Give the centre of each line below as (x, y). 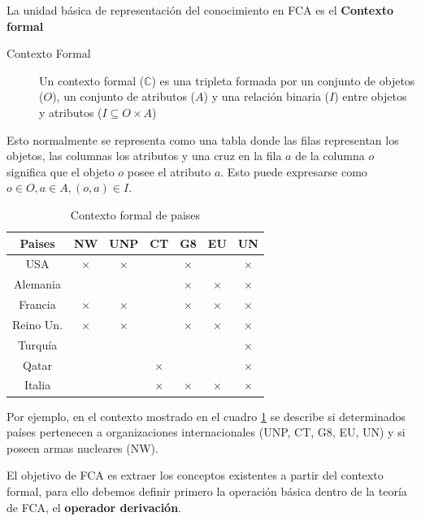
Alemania (37, 284)
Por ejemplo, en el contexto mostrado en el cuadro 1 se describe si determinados (206, 416)
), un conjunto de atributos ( (124, 96)
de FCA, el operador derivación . (94, 507)
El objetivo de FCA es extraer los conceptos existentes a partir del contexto (195, 475)
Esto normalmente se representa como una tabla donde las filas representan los (203, 139)
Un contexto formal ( (92, 80)
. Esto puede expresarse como (294, 171)
